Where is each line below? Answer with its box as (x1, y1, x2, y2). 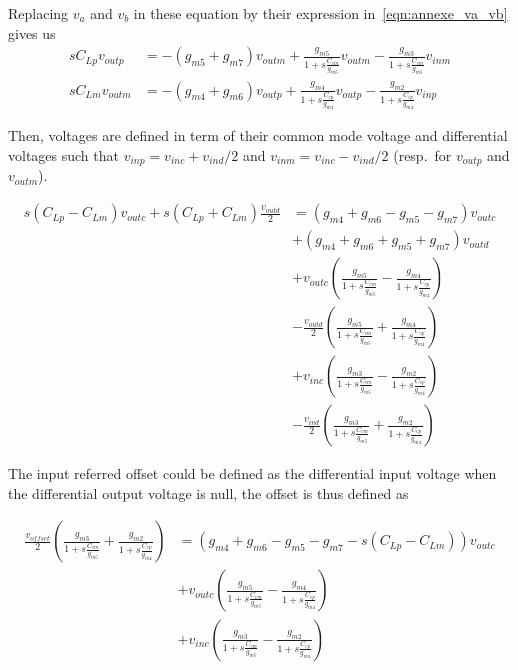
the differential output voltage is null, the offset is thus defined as (8, 482, 409, 503)
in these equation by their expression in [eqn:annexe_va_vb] (133, 3, 508, 23)
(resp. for (393, 145, 452, 165)
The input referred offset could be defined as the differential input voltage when (8, 463, 497, 484)
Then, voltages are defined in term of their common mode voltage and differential (8, 125, 508, 146)
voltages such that (8, 145, 119, 165)
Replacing (8, 3, 69, 23)
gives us (8, 22, 56, 43)
